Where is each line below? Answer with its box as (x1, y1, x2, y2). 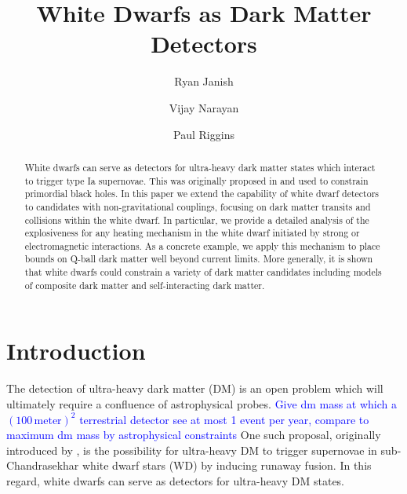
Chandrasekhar (6, 457, 79, 474)
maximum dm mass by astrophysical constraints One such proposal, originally (6, 426, 381, 443)
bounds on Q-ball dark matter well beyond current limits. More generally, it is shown (24, 252, 373, 265)
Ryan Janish (174, 73, 234, 90)
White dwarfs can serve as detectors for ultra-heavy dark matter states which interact (24, 160, 376, 174)
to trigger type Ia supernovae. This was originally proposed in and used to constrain (24, 174, 369, 187)
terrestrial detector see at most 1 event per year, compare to (79, 411, 369, 427)
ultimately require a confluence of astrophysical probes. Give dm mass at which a (6, 395, 398, 412)
